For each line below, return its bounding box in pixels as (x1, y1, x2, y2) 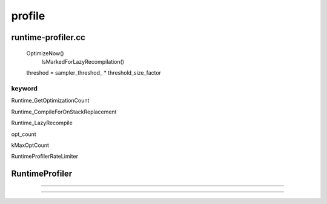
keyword (11, 84, 38, 93)
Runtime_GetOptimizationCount (11, 97, 90, 104)
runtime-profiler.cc (11, 32, 86, 42)
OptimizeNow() (26, 49, 64, 57)
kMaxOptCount (11, 141, 50, 149)
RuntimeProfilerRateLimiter (11, 152, 79, 160)
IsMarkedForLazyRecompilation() (41, 58, 124, 65)
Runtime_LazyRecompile (11, 119, 73, 127)
